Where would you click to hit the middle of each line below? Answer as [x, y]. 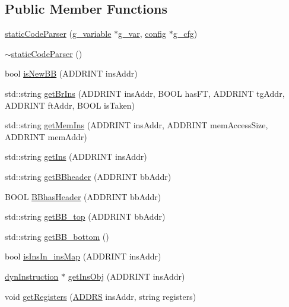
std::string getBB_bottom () [57, 236]
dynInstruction [32, 276]
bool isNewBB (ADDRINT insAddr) [71, 73]
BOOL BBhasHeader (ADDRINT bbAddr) [83, 196]
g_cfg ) [185, 34]
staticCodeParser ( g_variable [58, 34]
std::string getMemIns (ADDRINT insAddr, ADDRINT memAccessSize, [136, 125]
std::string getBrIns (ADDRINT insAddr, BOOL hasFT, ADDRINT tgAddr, [145, 93]
